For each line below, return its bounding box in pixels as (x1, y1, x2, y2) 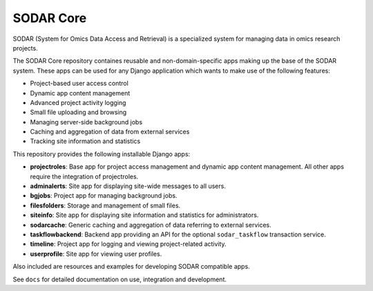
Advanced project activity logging (30, 98, 126, 106)
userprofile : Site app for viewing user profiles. (30, 250, 162, 258)
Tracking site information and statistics (30, 137, 141, 145)
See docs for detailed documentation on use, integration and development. (12, 275, 227, 283)
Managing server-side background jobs (30, 118, 143, 126)
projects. (12, 44, 38, 52)
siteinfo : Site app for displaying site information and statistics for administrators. (30, 211, 259, 219)
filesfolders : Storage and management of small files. (30, 201, 181, 209)
